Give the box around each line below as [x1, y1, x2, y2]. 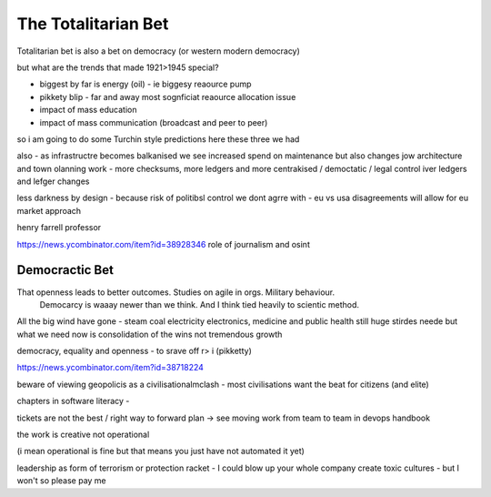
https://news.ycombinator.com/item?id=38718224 [16, 362, 205, 373]
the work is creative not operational [16, 429, 150, 441]
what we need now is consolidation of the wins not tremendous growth [16, 329, 283, 340]
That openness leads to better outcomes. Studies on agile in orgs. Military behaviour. [16, 287, 336, 298]
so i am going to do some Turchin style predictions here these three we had [16, 133, 300, 145]
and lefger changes [16, 176, 90, 187]
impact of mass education [39, 105, 137, 116]
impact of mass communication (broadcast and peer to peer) [39, 117, 268, 127]
